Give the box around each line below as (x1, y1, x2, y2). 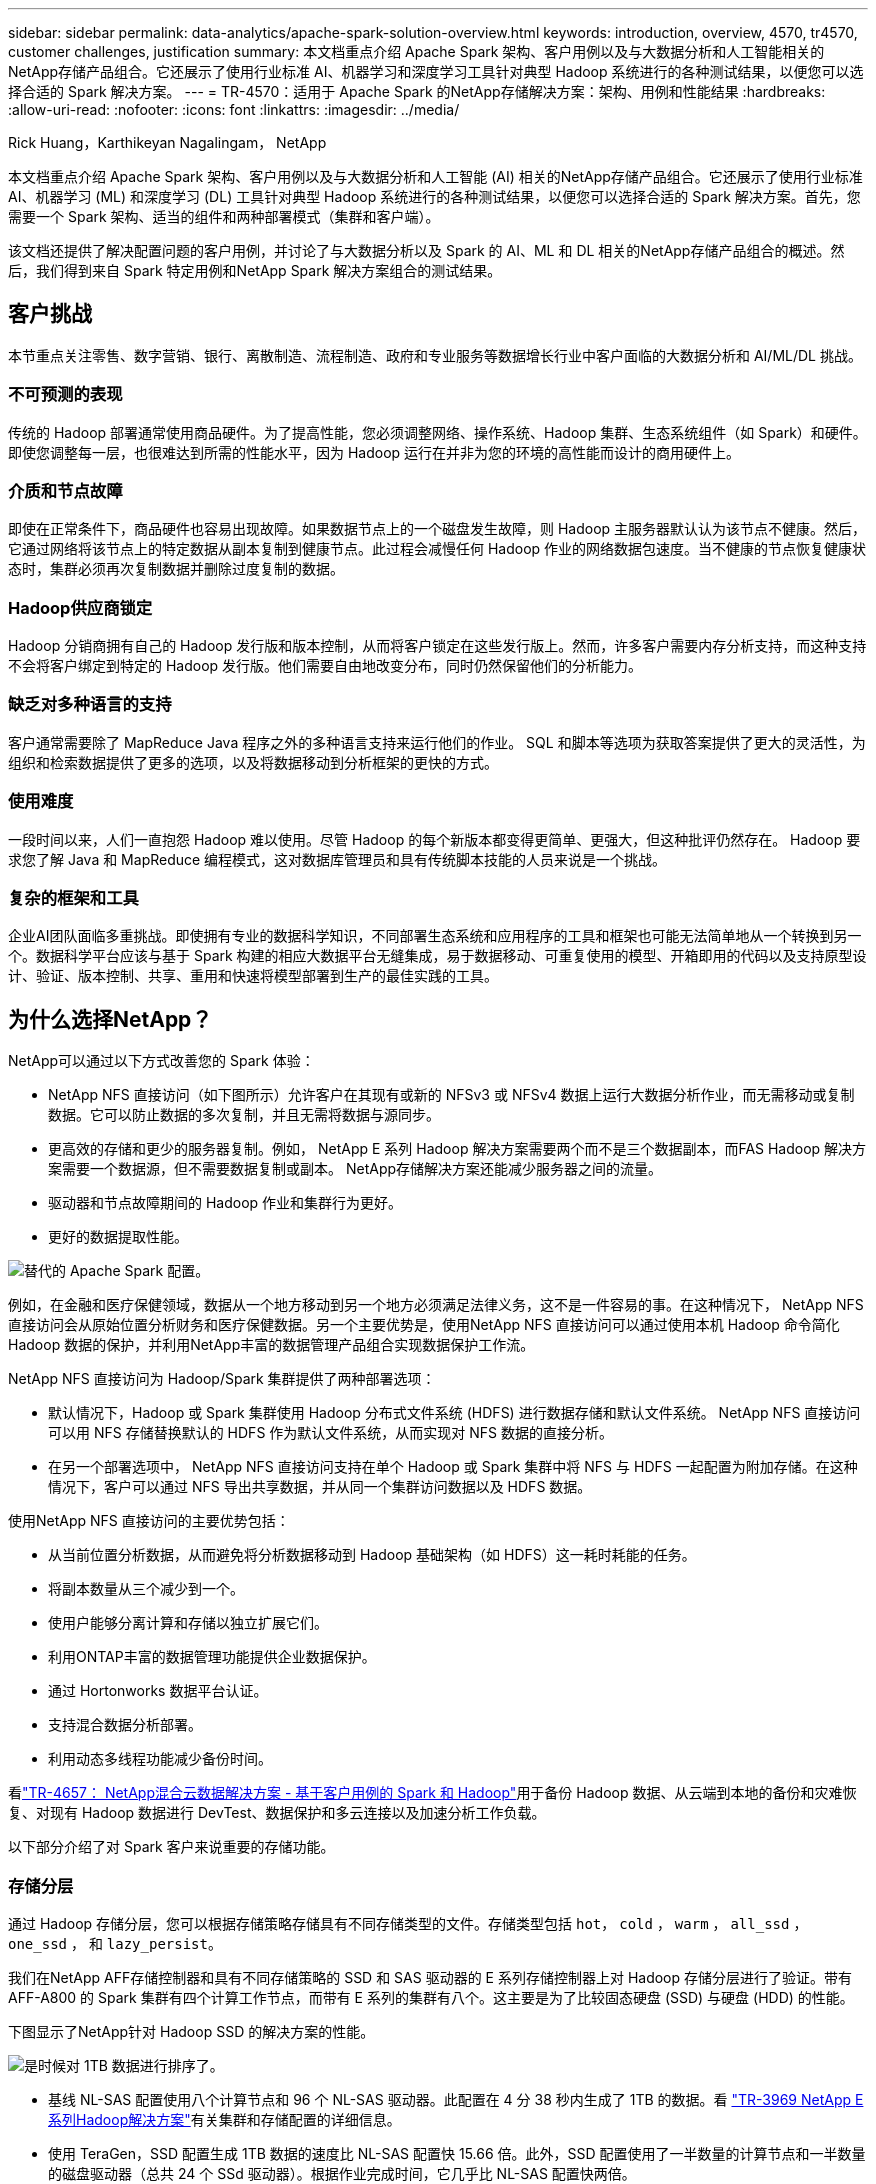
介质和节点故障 (8, 480, 123, 501)
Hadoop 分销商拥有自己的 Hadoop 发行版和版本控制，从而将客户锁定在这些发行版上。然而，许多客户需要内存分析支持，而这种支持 (8, 637, 867, 655)
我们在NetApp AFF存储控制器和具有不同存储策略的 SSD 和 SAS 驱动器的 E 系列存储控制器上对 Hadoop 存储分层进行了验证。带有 (8, 1968, 853, 1986)
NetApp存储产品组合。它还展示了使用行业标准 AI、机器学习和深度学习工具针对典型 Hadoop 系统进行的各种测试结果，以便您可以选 (8, 63, 864, 80)
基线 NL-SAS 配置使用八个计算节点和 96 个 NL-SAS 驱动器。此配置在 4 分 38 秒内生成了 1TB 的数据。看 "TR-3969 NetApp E (48, 2090, 864, 2108)
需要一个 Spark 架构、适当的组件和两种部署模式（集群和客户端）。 (8, 208, 440, 225)
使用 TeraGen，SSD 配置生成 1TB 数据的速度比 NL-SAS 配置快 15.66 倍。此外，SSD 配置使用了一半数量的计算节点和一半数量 (48, 2144, 866, 2162)
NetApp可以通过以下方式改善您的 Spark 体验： (8, 1052, 315, 1070)
